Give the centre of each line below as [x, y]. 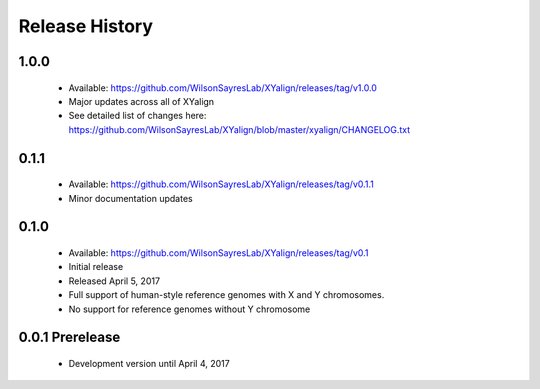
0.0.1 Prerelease [69, 337]
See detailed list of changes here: [137, 116]
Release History [86, 26]
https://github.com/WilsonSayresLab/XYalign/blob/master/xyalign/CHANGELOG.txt [239, 129]
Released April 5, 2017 [114, 281]
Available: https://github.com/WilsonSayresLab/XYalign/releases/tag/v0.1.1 [221, 184]
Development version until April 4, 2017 [149, 363]
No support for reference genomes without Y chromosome [189, 309]
